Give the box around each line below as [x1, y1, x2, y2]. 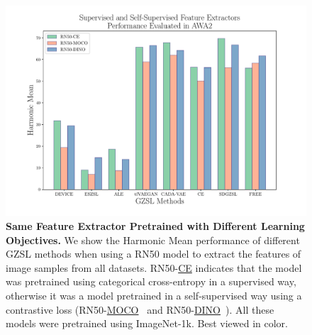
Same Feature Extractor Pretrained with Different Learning [6, 219, 305, 234]
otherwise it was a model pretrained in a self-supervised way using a [6, 288, 302, 303]
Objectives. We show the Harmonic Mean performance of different [6, 232, 300, 247]
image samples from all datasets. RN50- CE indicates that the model [6, 260, 302, 275]
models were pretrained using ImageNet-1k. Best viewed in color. [6, 316, 288, 331]
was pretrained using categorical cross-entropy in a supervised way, [6, 274, 296, 289]
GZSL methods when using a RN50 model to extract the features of [6, 246, 301, 261]
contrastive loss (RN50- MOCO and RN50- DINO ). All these [6, 302, 274, 317]
